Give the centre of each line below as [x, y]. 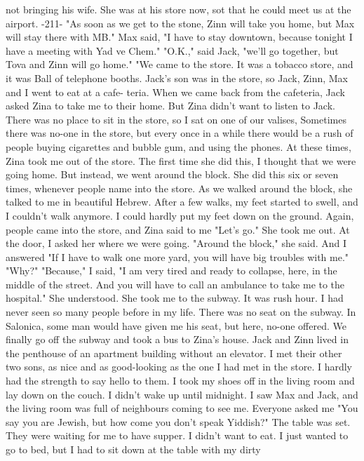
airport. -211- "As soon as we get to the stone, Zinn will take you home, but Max [180, 23]
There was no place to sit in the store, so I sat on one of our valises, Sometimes [176, 119]
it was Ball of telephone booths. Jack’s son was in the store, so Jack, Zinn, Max [177, 78]
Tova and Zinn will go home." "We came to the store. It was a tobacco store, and [180, 64]
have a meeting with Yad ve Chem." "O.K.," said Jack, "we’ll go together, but [172, 50]
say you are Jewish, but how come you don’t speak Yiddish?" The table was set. [178, 421]
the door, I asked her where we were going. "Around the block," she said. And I [176, 243]
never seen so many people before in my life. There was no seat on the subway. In [181, 312]
